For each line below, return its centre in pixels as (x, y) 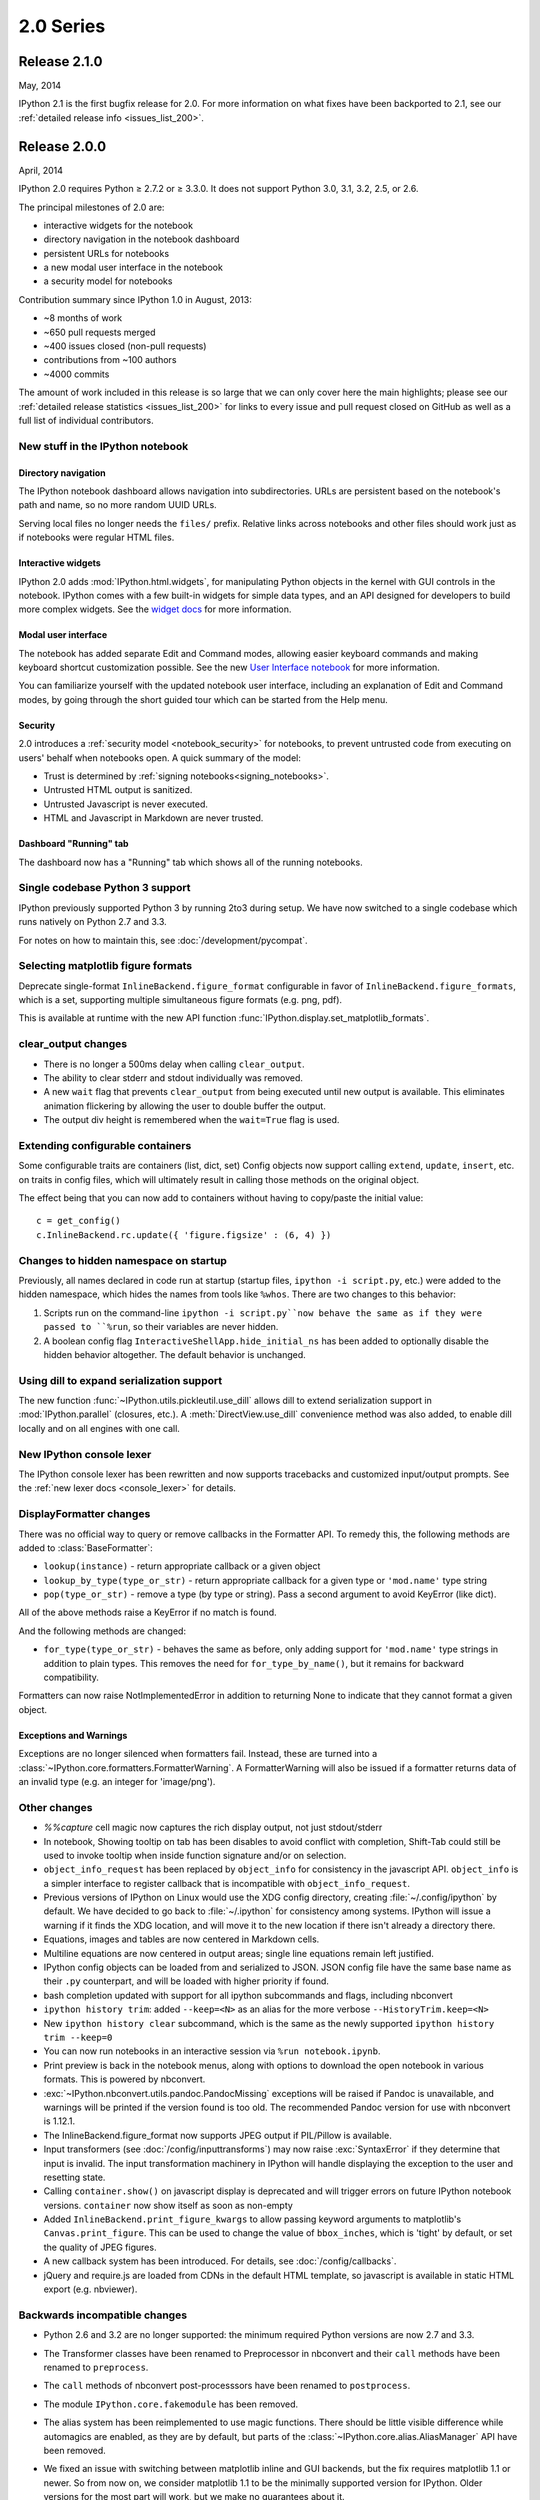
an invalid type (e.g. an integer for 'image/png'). (117, 1781)
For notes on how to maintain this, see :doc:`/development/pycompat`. (163, 940)
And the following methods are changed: (102, 1631)
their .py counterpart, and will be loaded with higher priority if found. (186, 1981)
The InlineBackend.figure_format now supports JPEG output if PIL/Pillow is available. (217, 2135)
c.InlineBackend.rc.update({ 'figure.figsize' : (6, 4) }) (184, 1234)
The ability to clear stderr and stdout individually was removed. (173, 1077)
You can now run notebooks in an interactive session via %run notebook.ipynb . (212, 2051)
